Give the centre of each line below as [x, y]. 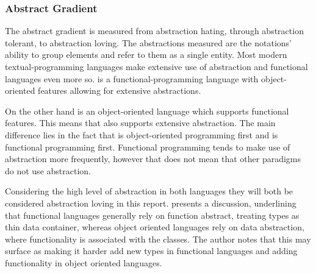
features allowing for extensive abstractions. [120, 90]
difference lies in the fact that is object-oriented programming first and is [142, 134]
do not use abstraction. [48, 170]
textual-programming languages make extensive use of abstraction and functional [156, 66]
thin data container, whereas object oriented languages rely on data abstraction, [155, 227]
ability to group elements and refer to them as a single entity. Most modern [146, 55]
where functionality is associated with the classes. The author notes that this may [158, 239]
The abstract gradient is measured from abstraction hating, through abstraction [154, 31]
